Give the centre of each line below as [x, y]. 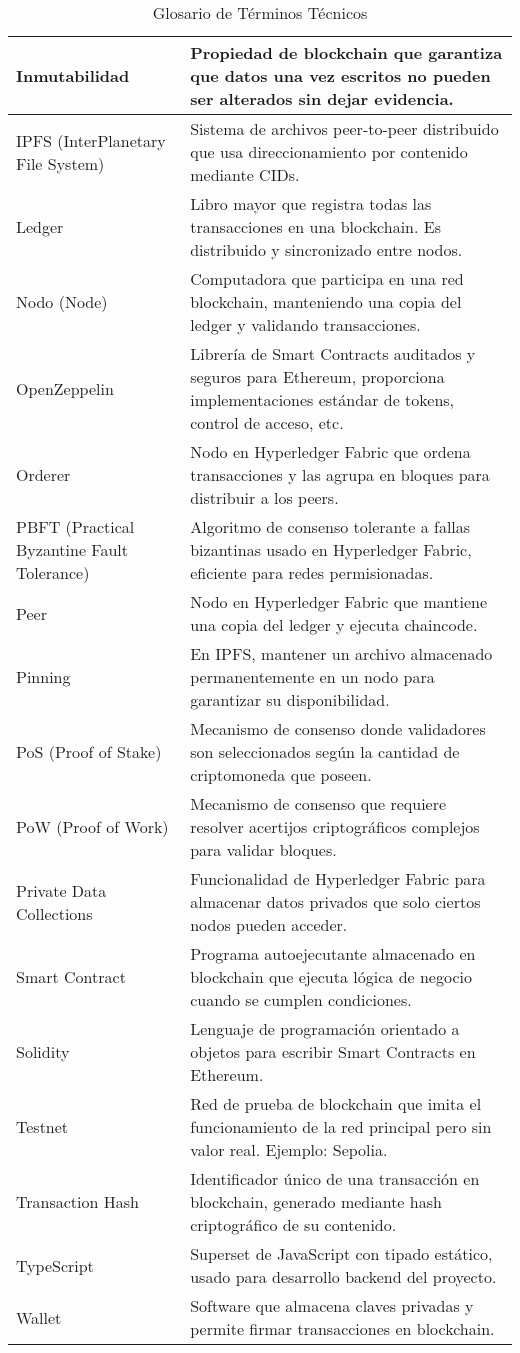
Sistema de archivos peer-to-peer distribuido [344, 128]
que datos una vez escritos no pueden [340, 75]
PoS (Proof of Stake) [89, 751]
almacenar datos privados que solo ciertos [335, 901]
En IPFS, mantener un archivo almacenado [341, 653]
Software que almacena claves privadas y [332, 1305]
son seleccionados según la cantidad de [325, 751]
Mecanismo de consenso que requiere [318, 803]
